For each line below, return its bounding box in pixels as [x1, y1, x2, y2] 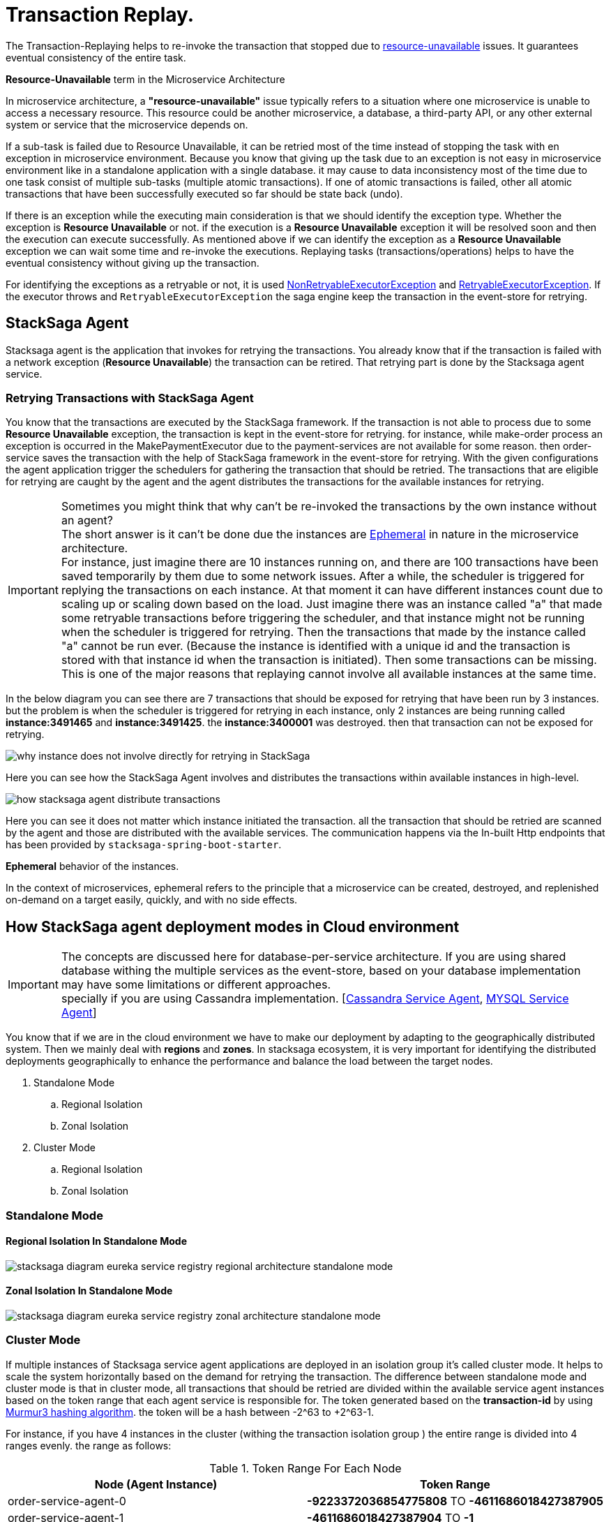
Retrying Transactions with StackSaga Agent [6, 390, 254, 405]
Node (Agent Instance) [94, 1477, 218, 1491]
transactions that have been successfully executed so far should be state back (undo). [6, 187, 403, 200]
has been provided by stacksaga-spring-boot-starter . [6, 838, 282, 851]
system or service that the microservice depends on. [6, 118, 248, 131]
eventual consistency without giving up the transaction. [6, 256, 259, 269]
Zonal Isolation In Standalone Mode [6, 1285, 173, 1297]
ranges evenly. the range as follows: [6, 1439, 172, 1451]
